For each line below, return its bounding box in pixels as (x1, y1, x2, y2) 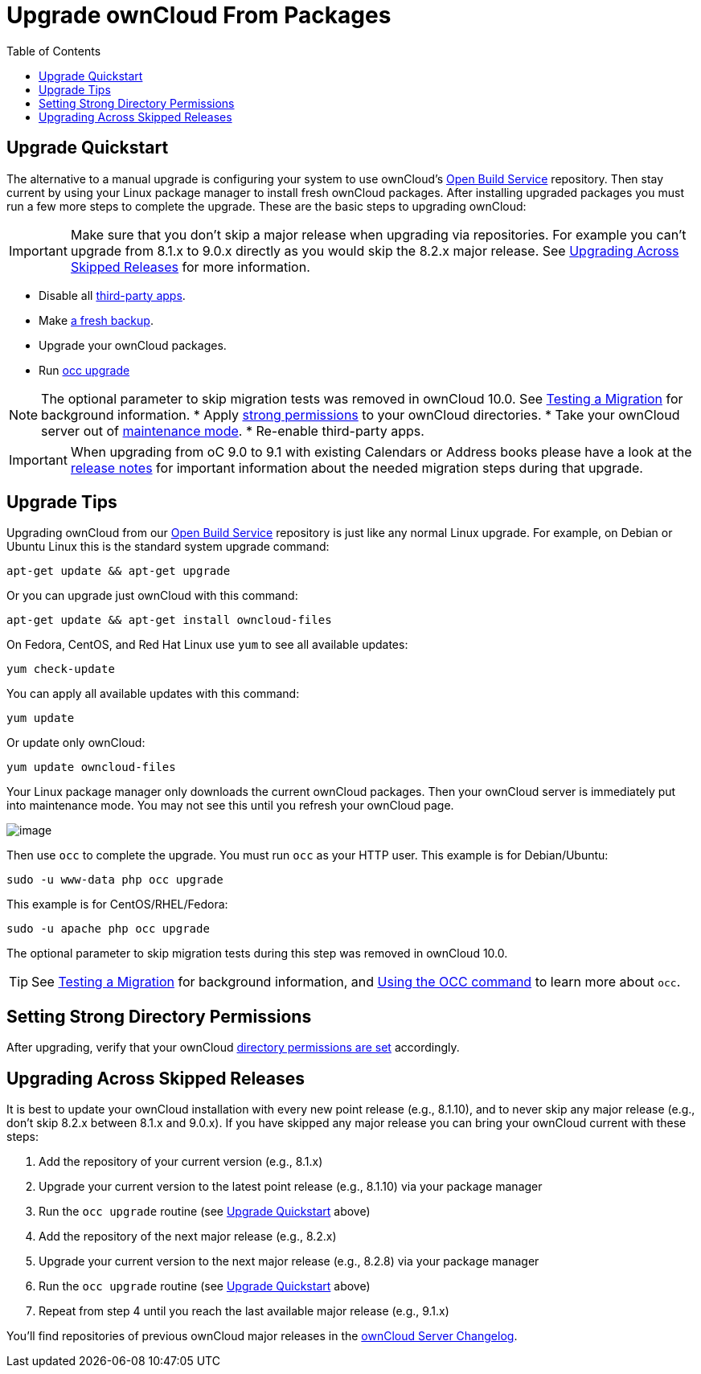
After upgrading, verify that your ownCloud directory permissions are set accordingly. (6, 1040, 460, 1055)
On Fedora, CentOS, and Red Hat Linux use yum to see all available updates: (6, 638, 408, 652)
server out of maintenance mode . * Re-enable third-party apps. (41, 422, 424, 439)
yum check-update (6, 662, 115, 676)
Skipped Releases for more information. (70, 258, 310, 275)
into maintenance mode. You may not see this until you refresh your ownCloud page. (6, 798, 454, 813)
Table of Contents (6, 43, 101, 58)
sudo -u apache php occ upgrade (6, 922, 210, 936)
